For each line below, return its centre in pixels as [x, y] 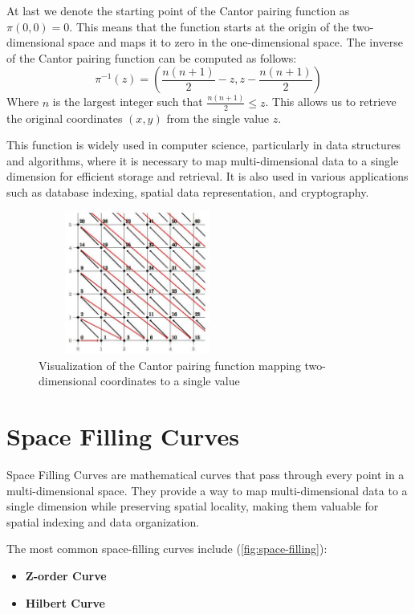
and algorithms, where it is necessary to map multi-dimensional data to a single [203, 160]
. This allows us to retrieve [331, 102]
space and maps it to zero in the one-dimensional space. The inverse [236, 42]
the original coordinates [65, 118]
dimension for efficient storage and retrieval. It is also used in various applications [207, 176]
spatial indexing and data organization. [103, 521]
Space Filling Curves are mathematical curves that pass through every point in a [205, 475]
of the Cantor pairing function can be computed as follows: [152, 57]
